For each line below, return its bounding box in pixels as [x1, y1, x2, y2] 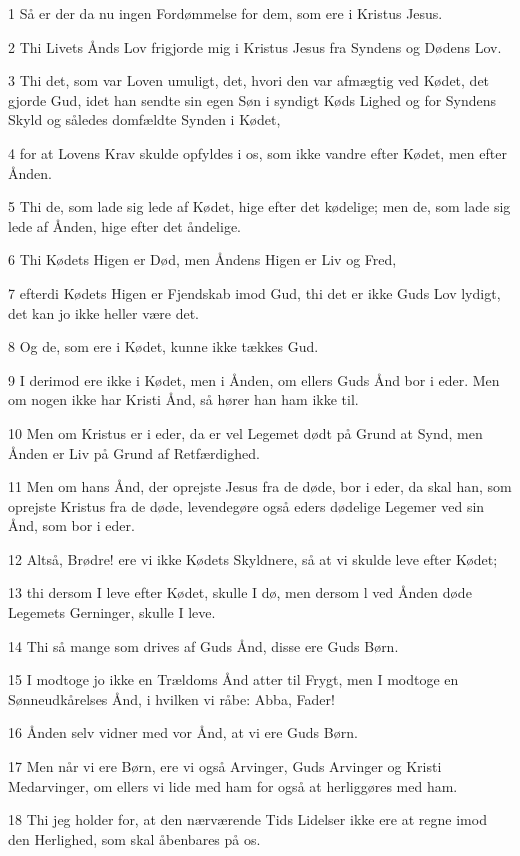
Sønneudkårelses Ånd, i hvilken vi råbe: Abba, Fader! [8, 688, 335, 709]
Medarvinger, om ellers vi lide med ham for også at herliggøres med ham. [8, 775, 458, 796]
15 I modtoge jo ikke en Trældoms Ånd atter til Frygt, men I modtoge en [8, 669, 459, 690]
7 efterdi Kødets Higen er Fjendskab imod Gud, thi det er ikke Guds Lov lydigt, [8, 282, 501, 303]
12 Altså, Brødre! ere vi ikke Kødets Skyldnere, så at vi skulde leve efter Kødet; [8, 548, 498, 569]
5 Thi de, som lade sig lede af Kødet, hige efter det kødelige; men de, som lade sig [8, 196, 511, 217]
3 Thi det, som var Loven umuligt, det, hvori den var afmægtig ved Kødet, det [8, 70, 490, 91]
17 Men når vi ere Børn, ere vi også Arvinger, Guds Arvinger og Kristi [8, 756, 442, 777]
